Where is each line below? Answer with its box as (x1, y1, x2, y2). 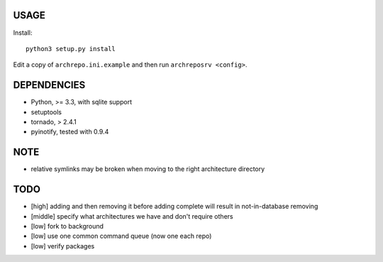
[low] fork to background (30, 222, 104, 230)
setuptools (30, 107, 62, 116)
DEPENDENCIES (13, 79, 86, 92)
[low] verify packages (30, 241, 95, 250)
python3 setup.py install (26, 45, 116, 53)
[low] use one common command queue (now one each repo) (30, 231, 212, 241)
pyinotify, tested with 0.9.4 (30, 128, 109, 136)
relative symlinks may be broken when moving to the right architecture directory (30, 165, 265, 173)
